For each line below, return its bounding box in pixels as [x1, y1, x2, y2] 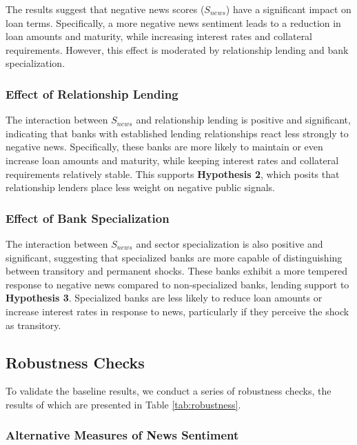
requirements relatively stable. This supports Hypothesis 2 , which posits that [6, 166, 340, 181]
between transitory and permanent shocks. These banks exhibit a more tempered [6, 264, 348, 278]
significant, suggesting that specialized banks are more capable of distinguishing [6, 250, 343, 264]
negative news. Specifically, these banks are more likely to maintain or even [6, 139, 323, 154]
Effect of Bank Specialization [6, 209, 170, 226]
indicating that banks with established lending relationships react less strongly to [6, 126, 349, 140]
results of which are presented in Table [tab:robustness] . [6, 397, 241, 411]
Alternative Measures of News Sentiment [6, 426, 239, 444]
